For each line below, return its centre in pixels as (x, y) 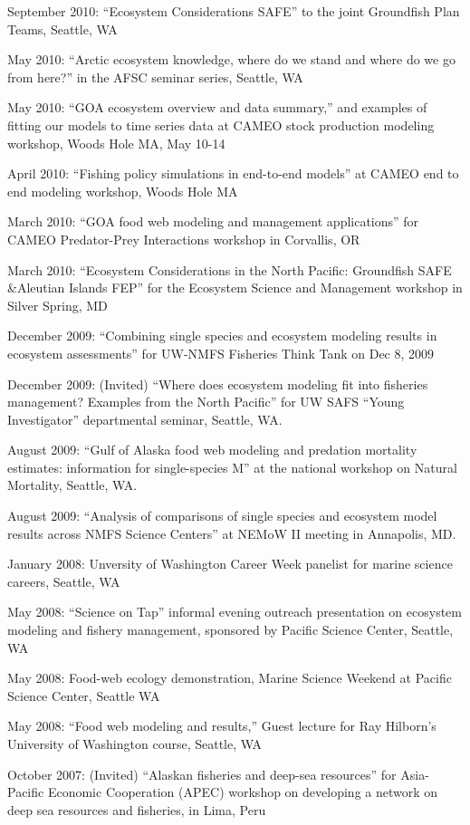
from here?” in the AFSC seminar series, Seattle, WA (155, 77)
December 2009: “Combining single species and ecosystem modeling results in (222, 336)
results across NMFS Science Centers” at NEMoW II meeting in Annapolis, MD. (232, 533)
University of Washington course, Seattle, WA (135, 743)
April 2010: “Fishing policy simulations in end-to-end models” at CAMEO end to (233, 173)
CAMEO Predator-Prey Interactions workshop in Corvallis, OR (184, 239)
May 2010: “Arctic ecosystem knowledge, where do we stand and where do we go (231, 59)
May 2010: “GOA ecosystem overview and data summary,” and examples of (217, 107)
